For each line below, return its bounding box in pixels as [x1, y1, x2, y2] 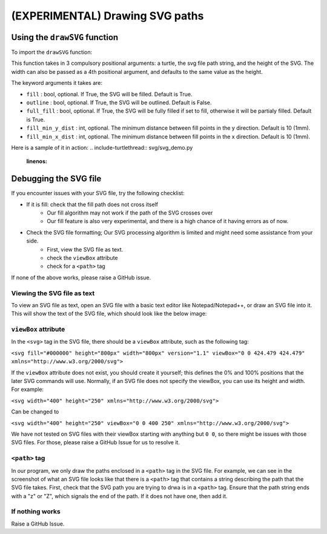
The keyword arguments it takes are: [11, 79, 103, 87]
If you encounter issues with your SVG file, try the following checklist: [11, 190, 185, 197]
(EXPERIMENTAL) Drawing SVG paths [11, 9, 204, 22]
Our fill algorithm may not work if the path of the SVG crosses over [47, 209, 213, 216]
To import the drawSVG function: [11, 48, 93, 56]
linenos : [26, 158, 48, 165]
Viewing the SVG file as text [11, 289, 95, 297]
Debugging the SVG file [11, 173, 102, 184]
